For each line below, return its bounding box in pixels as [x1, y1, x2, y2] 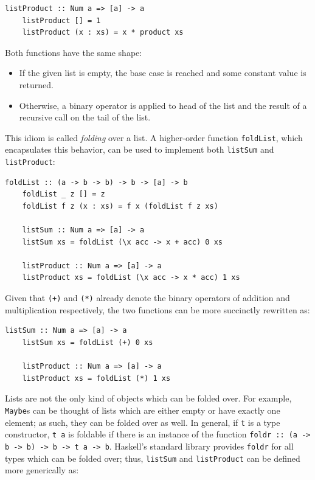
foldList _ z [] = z [22, 190, 105, 199]
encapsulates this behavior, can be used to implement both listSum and [5, 143, 274, 156]
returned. [19, 78, 54, 91]
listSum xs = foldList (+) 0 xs [22, 338, 153, 347]
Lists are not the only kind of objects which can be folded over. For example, [5, 392, 292, 405]
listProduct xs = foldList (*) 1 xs [22, 374, 171, 383]
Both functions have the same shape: [5, 46, 142, 58]
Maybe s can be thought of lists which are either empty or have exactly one [5, 403, 280, 416]
